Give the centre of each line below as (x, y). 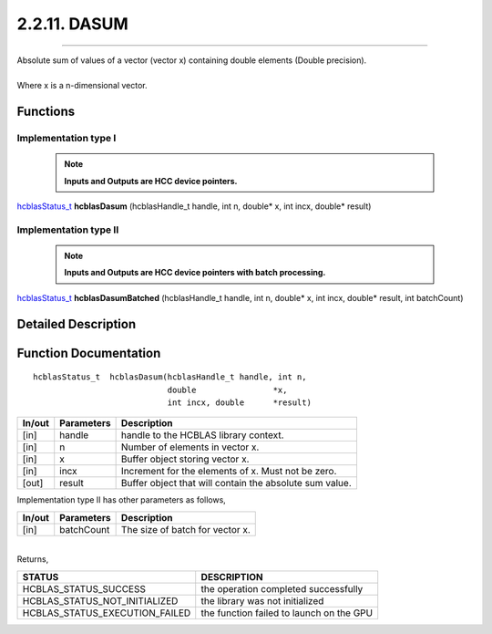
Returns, (33, 559)
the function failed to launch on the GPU (287, 613)
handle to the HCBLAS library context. (202, 435)
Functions (46, 112)
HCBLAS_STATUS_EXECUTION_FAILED (107, 613)
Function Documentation (89, 353)
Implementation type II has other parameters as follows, (122, 500)
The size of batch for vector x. (185, 529)
